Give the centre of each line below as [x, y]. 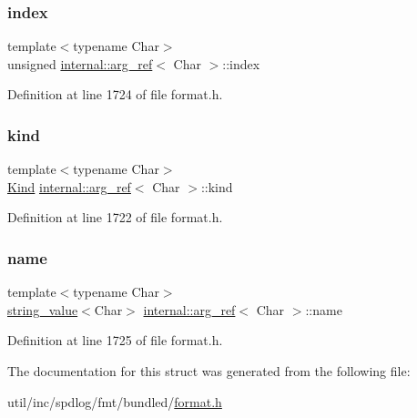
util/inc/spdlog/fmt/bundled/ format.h [115, 401]
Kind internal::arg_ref [69, 186]
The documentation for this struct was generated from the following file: [209, 371]
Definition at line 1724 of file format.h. [115, 94]
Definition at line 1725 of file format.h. [115, 340]
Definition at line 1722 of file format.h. [115, 217]
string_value [43, 309]
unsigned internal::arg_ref [80, 63]
